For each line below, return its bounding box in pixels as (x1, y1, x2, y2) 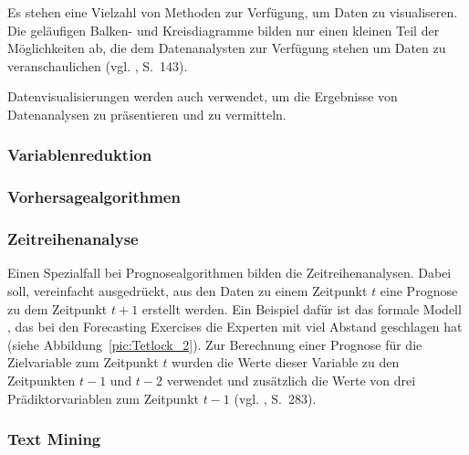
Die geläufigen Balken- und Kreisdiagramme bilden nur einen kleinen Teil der (7, 20, 440, 39)
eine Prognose (380, 281, 458, 301)
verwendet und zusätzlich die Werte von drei (166, 371, 416, 390)
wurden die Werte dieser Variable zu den (172, 353, 400, 372)
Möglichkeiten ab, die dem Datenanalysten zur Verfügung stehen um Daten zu (7, 38, 446, 58)
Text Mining (7, 428, 101, 450)
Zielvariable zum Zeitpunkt (7, 353, 159, 372)
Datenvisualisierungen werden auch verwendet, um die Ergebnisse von (7, 87, 398, 106)
